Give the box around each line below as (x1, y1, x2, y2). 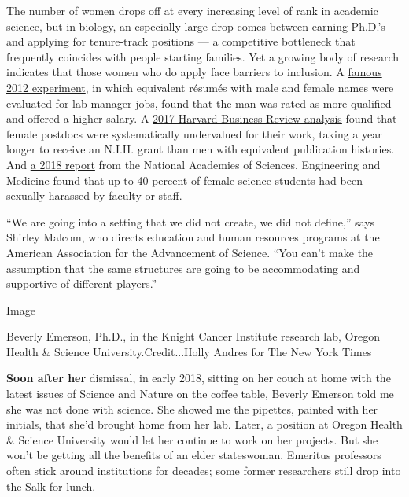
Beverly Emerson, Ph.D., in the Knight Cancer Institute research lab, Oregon (6, 328, 380, 344)
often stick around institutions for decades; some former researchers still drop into (6, 462, 401, 479)
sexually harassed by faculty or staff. (6, 187, 182, 204)
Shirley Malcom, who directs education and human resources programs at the (6, 229, 380, 245)
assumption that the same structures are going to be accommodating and (6, 260, 360, 276)
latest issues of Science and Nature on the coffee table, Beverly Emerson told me (6, 385, 394, 402)
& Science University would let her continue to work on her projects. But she (6, 431, 378, 447)
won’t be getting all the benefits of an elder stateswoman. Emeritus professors (6, 447, 381, 463)
